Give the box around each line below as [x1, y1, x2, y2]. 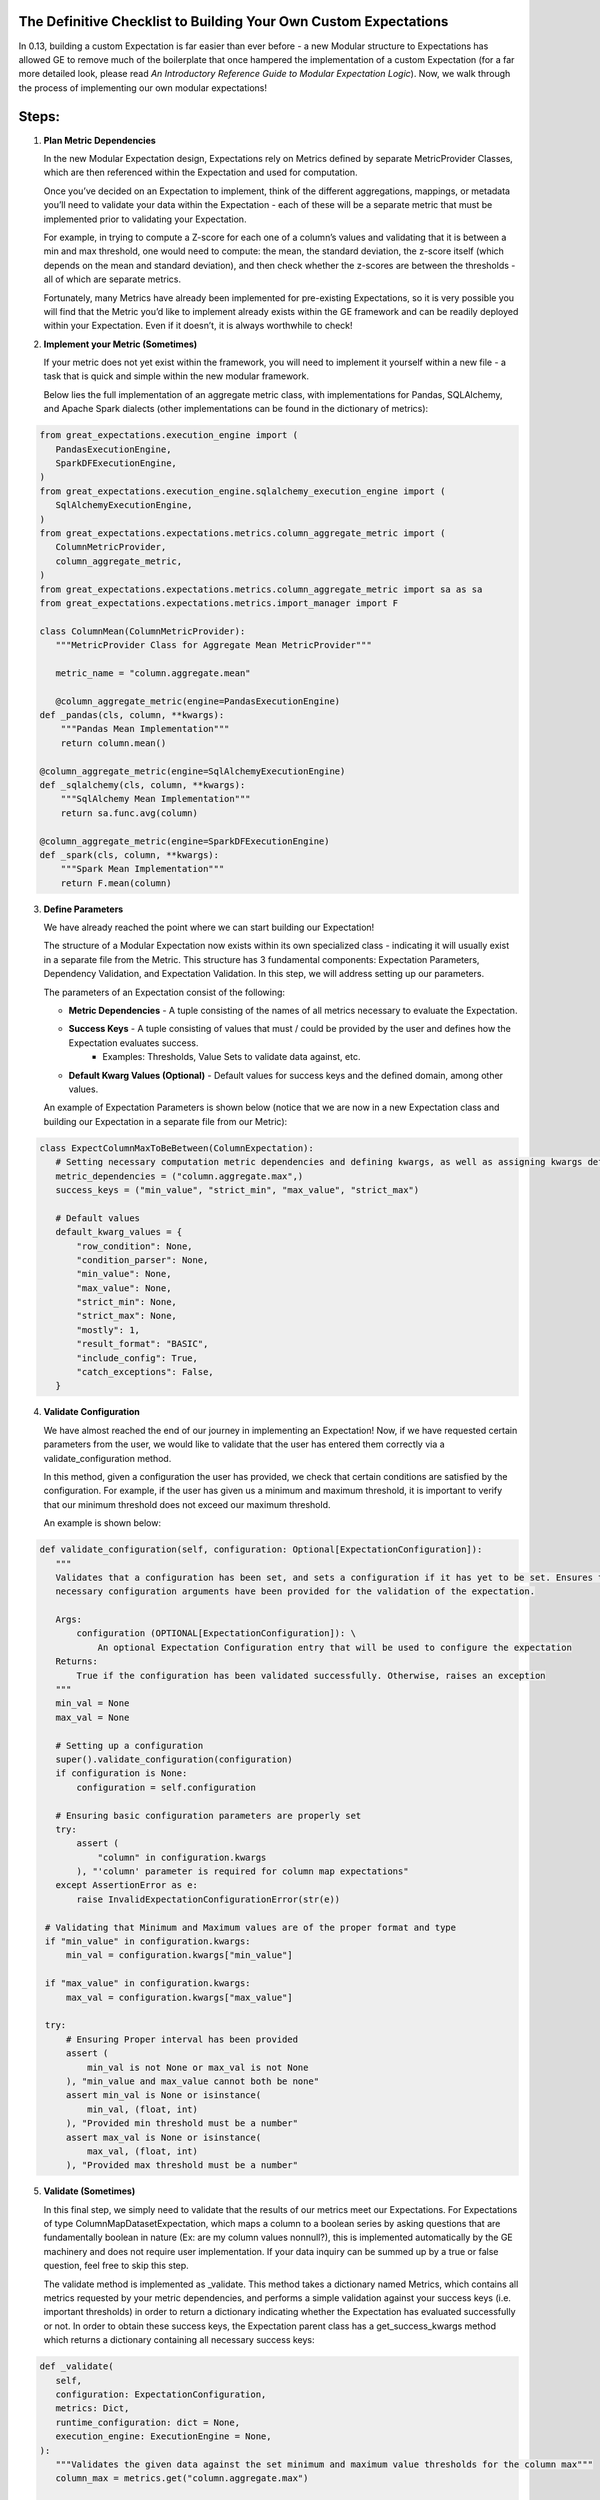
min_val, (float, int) [86, 2103, 199, 2115]
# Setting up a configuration [55, 1740, 204, 1751]
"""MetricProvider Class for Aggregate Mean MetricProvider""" [55, 640, 372, 651]
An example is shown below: [43, 1517, 162, 1529]
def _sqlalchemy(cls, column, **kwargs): [39, 779, 246, 790]
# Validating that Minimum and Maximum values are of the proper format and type [45, 1921, 457, 1933]
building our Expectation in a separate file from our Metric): [43, 1115, 288, 1127]
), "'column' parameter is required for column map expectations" [76, 1866, 409, 1877]
